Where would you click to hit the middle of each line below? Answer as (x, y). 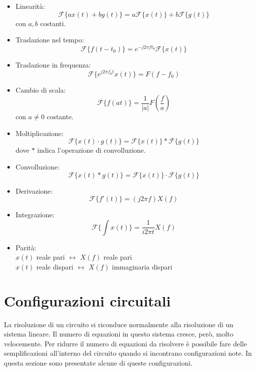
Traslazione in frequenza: (53, 64)
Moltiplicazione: (39, 133)
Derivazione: (34, 190)
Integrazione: (35, 215)
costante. (60, 117)
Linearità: (30, 6)
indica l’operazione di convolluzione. (91, 150)
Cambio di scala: (41, 89)
